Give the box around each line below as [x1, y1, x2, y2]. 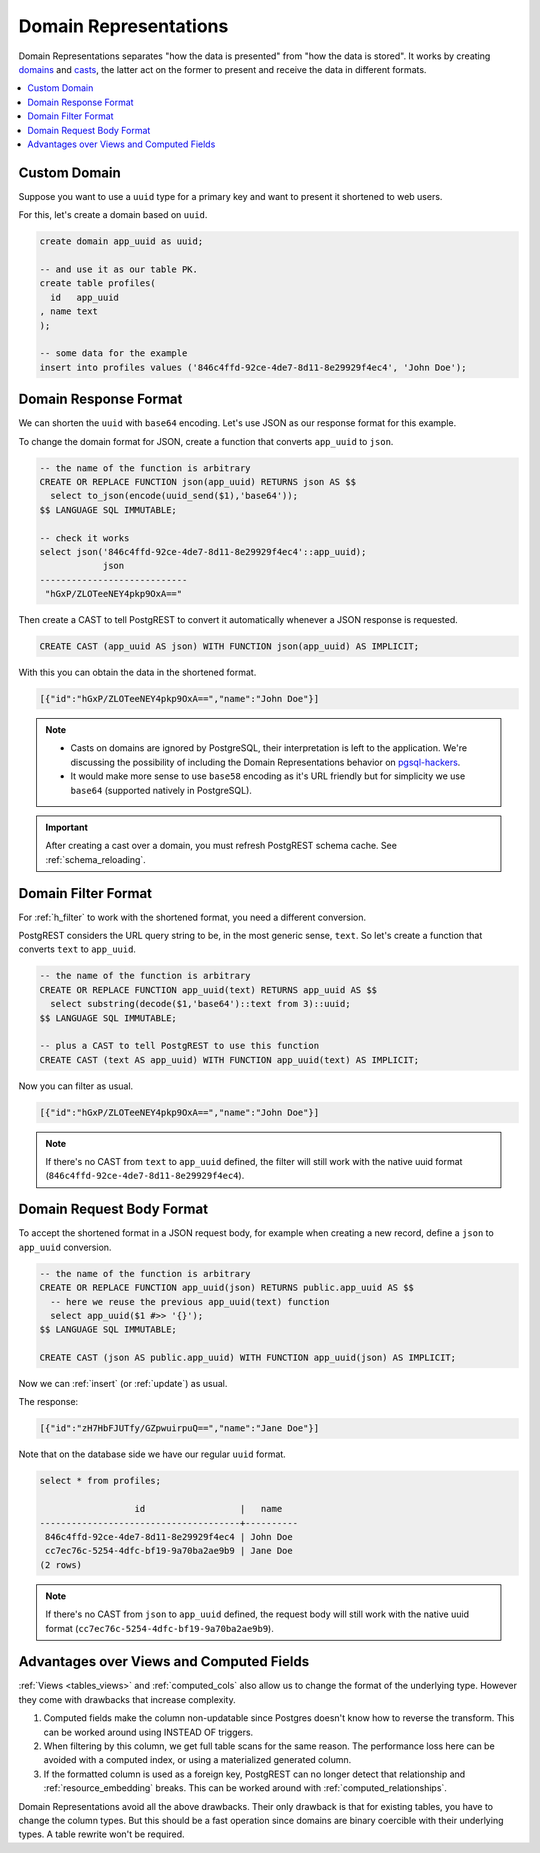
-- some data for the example [39, 348, 188, 359]
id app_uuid [50, 291, 120, 303]
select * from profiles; [39, 1475, 162, 1487]
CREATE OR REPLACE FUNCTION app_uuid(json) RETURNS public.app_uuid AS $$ [39, 1282, 415, 1294]
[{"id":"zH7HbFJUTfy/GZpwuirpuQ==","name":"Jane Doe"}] [39, 1423, 320, 1434]
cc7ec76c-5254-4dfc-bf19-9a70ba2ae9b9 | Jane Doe [45, 1545, 294, 1557]
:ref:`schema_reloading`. [45, 853, 147, 865]
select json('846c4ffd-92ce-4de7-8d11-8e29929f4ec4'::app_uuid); [39, 546, 367, 557]
